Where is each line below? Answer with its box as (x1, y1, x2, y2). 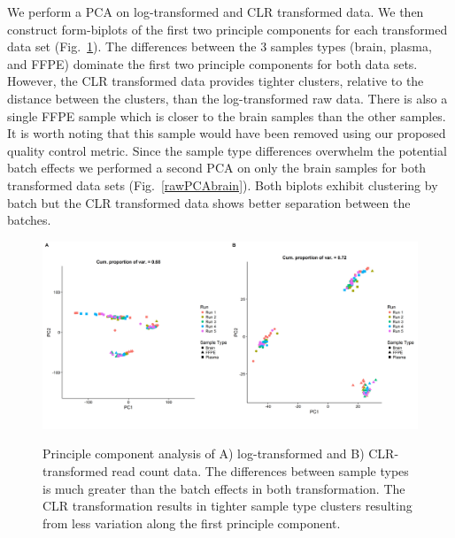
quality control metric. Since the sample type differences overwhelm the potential (7, 141, 447, 159)
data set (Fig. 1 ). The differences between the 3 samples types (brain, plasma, (7, 37, 432, 56)
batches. (7, 211, 51, 229)
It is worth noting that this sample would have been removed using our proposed (7, 124, 446, 142)
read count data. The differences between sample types (112, 461, 409, 480)
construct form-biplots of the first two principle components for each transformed (7, 19, 448, 38)
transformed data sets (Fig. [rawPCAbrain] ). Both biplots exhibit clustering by (7, 175, 438, 194)
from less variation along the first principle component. (42, 513, 341, 532)
